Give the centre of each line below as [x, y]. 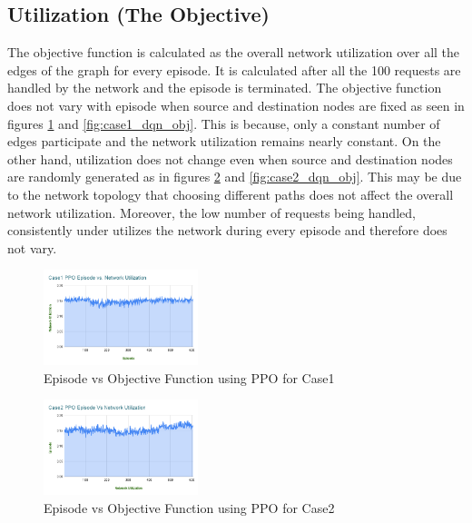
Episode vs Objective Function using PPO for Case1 [189, 377]
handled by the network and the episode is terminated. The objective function [225, 88]
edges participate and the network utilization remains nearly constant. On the [224, 141]
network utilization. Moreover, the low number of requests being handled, [211, 212]
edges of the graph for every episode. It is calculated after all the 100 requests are [234, 69]
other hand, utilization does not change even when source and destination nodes [230, 158]
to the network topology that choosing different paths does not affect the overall [231, 194]
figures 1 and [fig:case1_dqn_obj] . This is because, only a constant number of [224, 123]
